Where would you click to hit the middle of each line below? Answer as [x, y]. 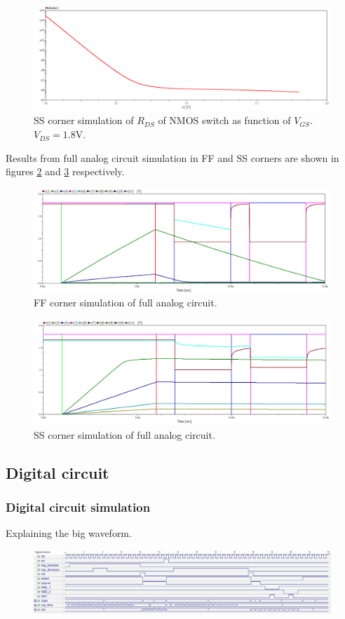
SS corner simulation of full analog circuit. [124, 434]
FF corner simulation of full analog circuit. [126, 302]
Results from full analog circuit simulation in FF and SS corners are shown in [172, 157]
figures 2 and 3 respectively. [65, 171]
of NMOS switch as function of [224, 120]
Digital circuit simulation [78, 506]
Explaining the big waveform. [69, 533]
